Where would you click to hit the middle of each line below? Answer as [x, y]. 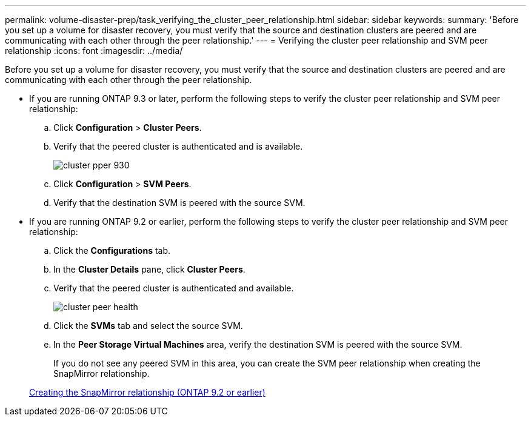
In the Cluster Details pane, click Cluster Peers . [149, 269]
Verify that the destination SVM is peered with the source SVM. [179, 203]
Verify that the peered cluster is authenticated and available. [174, 288]
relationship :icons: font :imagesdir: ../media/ [94, 51]
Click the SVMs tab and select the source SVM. [148, 326]
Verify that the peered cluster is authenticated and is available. [178, 146]
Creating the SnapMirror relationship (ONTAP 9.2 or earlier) [147, 392]
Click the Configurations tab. [112, 250]
